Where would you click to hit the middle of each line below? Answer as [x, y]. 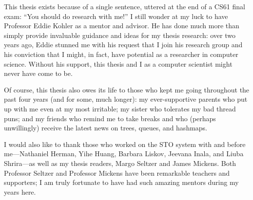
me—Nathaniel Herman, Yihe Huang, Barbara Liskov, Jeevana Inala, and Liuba [124, 154]
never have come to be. [38, 73]
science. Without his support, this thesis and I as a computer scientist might [118, 64]
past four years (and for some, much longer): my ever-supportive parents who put [126, 99]
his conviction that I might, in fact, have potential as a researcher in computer [121, 54]
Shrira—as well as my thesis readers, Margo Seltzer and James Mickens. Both [120, 163]
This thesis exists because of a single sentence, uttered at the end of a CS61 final [125, 6]
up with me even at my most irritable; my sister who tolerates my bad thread [120, 108]
